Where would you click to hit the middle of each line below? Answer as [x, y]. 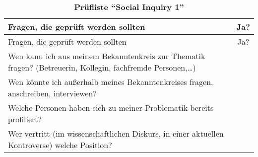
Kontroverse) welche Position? [60, 145]
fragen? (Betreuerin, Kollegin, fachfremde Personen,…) [102, 67]
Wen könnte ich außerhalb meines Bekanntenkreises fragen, [111, 82]
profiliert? [25, 119]
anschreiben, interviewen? [52, 93]
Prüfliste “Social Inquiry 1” [129, 7]
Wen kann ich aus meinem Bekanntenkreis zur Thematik [107, 56]
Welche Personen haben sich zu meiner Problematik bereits [111, 108]
